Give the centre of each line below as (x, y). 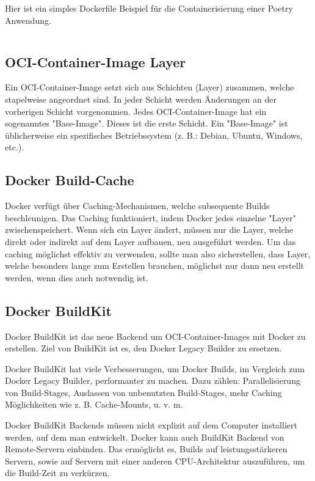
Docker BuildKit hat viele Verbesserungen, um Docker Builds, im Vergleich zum (155, 368)
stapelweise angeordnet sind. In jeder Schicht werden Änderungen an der (141, 99)
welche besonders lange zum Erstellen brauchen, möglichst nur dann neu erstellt (154, 266)
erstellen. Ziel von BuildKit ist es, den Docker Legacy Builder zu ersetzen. (143, 348)
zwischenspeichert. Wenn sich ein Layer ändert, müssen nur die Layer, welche (149, 229)
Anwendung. (28, 20)
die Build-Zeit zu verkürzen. (57, 473)
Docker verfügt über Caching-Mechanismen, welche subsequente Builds (137, 206)
